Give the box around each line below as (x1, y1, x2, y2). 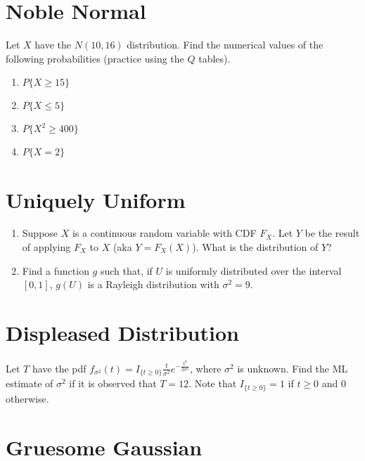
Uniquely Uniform (6, 185, 186, 214)
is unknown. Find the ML (237, 361, 348, 375)
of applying (22, 240, 71, 254)
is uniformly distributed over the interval (165, 263, 342, 278)
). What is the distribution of (192, 240, 319, 254)
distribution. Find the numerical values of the (127, 37, 324, 52)
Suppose (22, 226, 58, 240)
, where (190, 361, 222, 375)
